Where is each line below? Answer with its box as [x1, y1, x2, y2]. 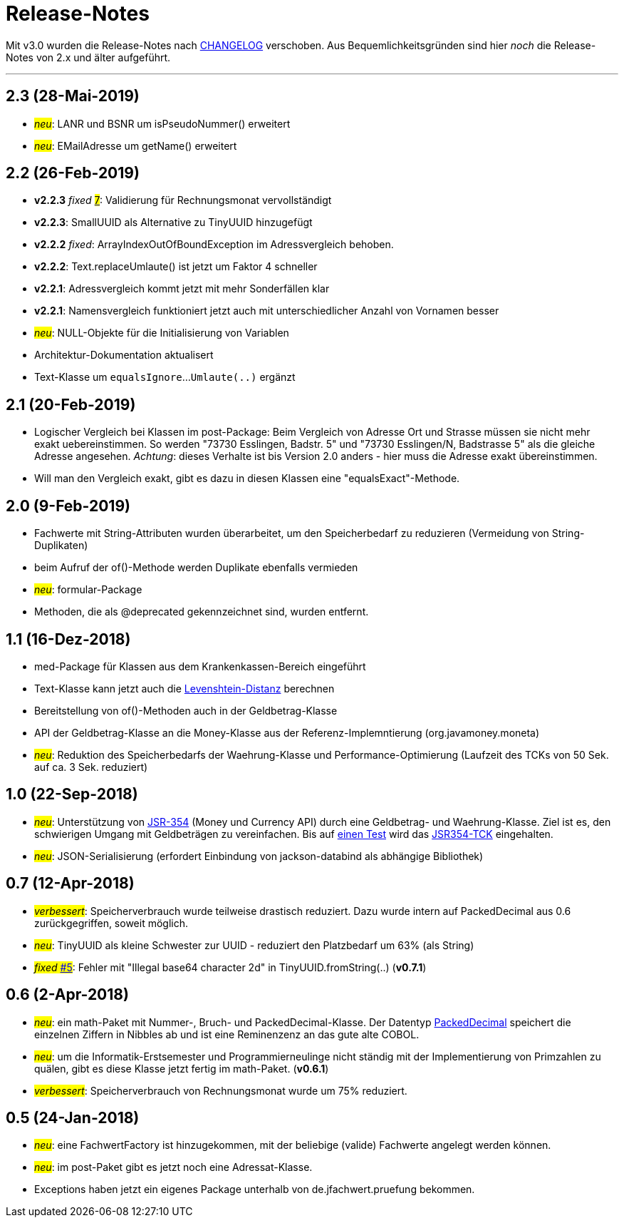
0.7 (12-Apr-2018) [6, 874, 135, 893]
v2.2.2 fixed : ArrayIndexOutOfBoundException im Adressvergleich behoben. [34, 238, 394, 251]
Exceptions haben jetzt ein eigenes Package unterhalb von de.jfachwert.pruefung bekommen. [34, 1183, 475, 1196]
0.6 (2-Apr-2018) [6, 986, 129, 1004]
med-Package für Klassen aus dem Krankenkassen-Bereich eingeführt [34, 660, 366, 672]
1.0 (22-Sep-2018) [6, 785, 138, 804]
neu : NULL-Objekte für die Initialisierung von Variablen [34, 327, 289, 339]
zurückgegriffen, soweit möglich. [34, 916, 189, 929]
